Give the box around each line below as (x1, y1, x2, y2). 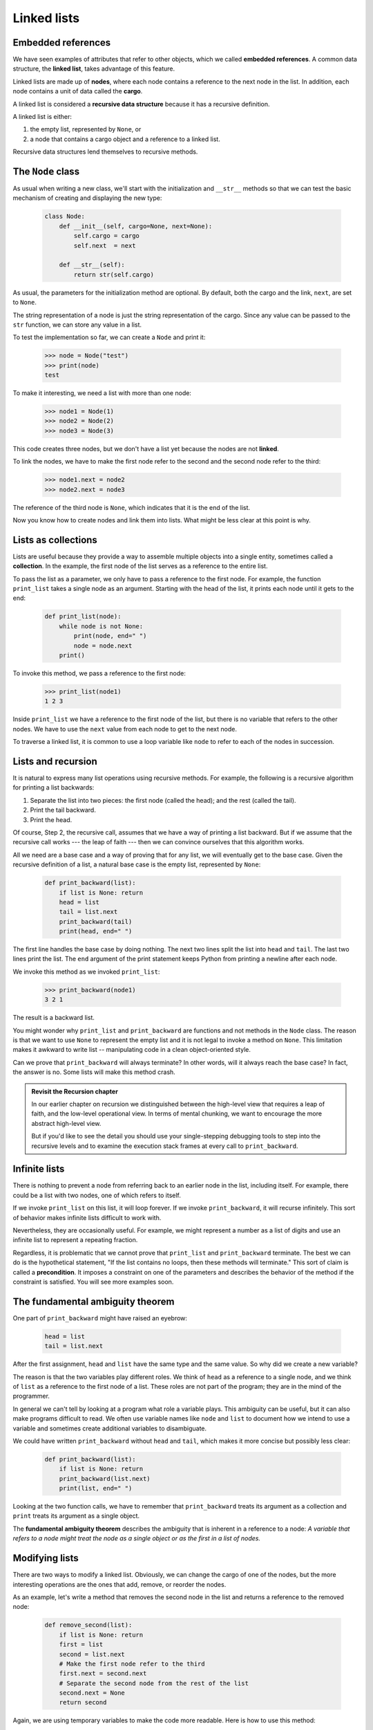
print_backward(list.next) (59, 1475, 151, 1482)
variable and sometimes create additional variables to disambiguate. (12, 1424, 207, 1432)
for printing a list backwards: (12, 783, 95, 792)
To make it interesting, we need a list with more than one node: (12, 389, 191, 397)
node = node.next (73, 641, 133, 650)
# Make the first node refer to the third (59, 1659, 205, 1668)
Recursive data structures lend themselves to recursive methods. (12, 147, 198, 156)
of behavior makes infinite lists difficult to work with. (12, 1213, 162, 1221)
